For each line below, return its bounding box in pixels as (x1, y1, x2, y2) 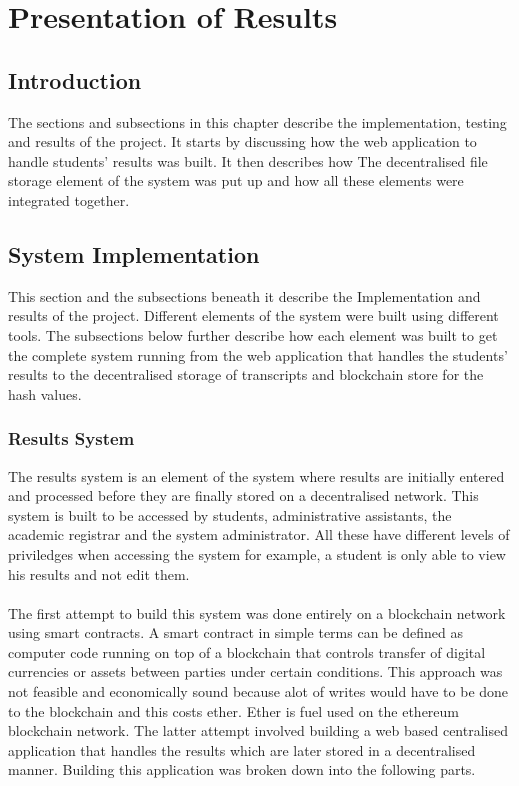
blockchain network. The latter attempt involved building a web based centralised (8, 720, 508, 741)
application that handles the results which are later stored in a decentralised (8, 739, 476, 760)
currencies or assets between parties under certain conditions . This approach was (8, 661, 503, 682)
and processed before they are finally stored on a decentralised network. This (8, 485, 479, 506)
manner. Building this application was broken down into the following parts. (8, 759, 476, 780)
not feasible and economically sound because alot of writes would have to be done (8, 681, 509, 702)
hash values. (8, 383, 82, 404)
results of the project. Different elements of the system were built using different (8, 305, 499, 326)
